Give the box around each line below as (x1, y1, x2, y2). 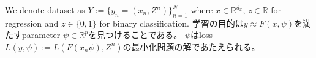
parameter (21, 28, 61, 41)
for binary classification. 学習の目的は (99, 16, 244, 29)
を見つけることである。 (88, 28, 182, 41)
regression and (5, 16, 59, 29)
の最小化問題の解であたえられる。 (122, 40, 260, 53)
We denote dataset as (5, 4, 85, 16)
